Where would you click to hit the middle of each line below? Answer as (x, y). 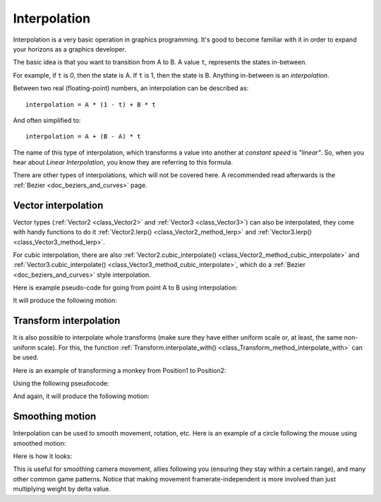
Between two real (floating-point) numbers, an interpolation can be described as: (131, 88)
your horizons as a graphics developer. (69, 49)
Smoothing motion (55, 417)
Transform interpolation (67, 321)
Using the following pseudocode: (61, 383)
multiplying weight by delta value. (62, 489)
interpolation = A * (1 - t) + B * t (91, 104)
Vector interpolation (58, 205)
